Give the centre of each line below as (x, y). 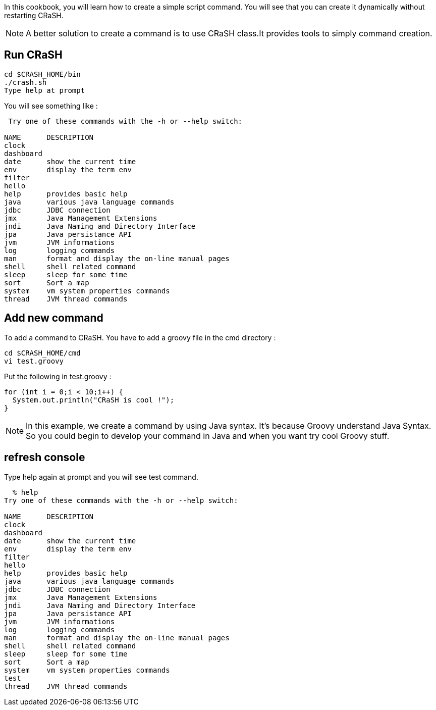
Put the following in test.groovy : (58, 376)
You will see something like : (51, 106)
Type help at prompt (45, 90)
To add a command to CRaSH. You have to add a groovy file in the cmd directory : (140, 337)
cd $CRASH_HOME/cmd (42, 353)
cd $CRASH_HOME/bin (42, 74)
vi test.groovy (34, 361)
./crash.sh (25, 82)
